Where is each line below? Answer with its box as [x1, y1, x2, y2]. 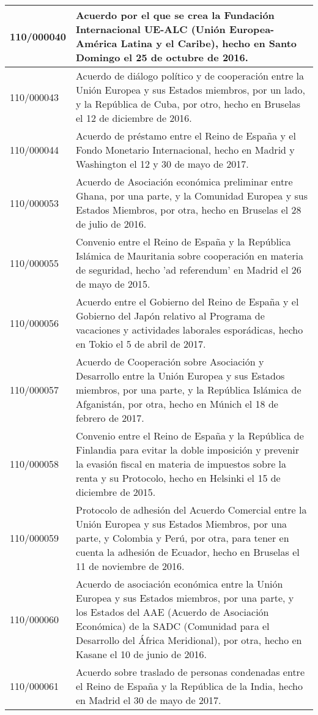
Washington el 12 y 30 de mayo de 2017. [76, 157, 249, 171]
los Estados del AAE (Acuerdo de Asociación [76, 605, 269, 619]
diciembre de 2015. [76, 485, 156, 499]
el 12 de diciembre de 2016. [76, 111, 192, 125]
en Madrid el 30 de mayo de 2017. [76, 693, 221, 707]
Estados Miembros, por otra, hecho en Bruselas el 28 [76, 203, 301, 217]
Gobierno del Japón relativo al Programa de [76, 309, 265, 323]
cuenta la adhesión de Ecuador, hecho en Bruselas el [76, 545, 300, 559]
